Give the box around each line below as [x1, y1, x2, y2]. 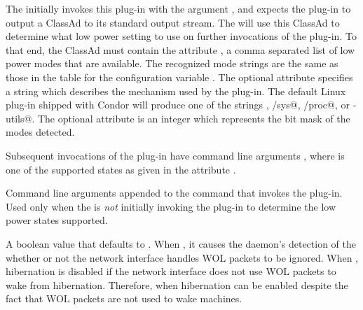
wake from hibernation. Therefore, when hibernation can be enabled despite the [6, 277, 348, 292]
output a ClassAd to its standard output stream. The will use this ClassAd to [6, 15, 340, 29]
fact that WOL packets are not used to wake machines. [6, 291, 242, 306]
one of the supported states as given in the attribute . [6, 162, 236, 176]
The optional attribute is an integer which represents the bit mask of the [37, 111, 350, 125]
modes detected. [6, 125, 75, 139]
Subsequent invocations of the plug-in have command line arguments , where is [6, 148, 345, 162]
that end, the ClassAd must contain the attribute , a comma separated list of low [6, 42, 355, 57]
